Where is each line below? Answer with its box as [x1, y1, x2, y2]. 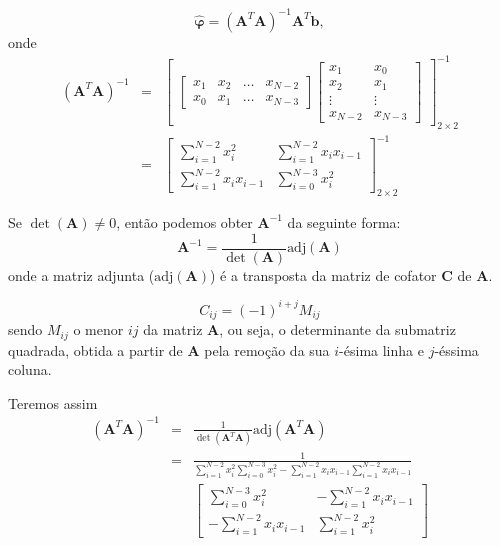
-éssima [434, 339, 479, 360]
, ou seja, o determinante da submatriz [219, 319, 456, 340]
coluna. [8, 359, 52, 380]
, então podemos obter [116, 211, 253, 232]
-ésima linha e [339, 339, 424, 360]
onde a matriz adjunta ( [8, 264, 155, 285]
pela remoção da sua [204, 339, 330, 360]
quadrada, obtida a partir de [8, 339, 183, 360]
